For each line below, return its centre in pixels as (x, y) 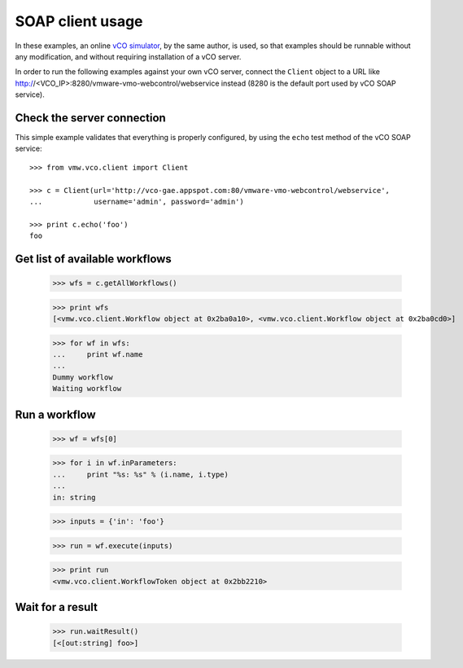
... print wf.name (98, 355)
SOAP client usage (79, 21)
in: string (74, 497)
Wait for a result (56, 607)
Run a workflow (56, 414)
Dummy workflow (83, 377)
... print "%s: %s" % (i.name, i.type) (141, 474)
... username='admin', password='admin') (137, 201)
